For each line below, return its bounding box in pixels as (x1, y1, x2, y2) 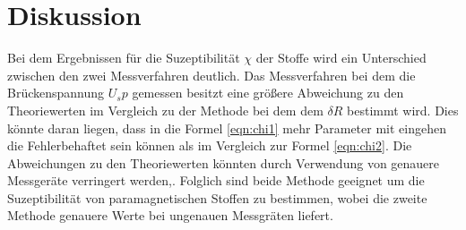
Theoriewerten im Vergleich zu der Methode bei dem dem (7, 100, 324, 119)
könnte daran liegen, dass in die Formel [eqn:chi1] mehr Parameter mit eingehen (7, 118, 446, 137)
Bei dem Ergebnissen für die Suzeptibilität (7, 48, 240, 67)
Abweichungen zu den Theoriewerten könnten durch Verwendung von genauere (7, 153, 440, 172)
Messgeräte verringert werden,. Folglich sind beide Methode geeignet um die (7, 171, 425, 190)
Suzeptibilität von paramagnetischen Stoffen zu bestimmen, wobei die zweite (7, 188, 427, 207)
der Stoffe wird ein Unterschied (255, 48, 427, 67)
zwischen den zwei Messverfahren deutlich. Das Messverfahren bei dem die (7, 65, 416, 84)
